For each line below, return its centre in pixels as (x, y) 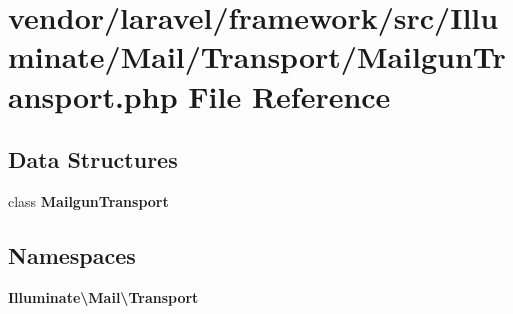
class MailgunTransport (88, 200)
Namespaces (72, 254)
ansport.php (93, 95)
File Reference (289, 95)
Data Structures (93, 159)
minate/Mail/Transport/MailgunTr (257, 56)
